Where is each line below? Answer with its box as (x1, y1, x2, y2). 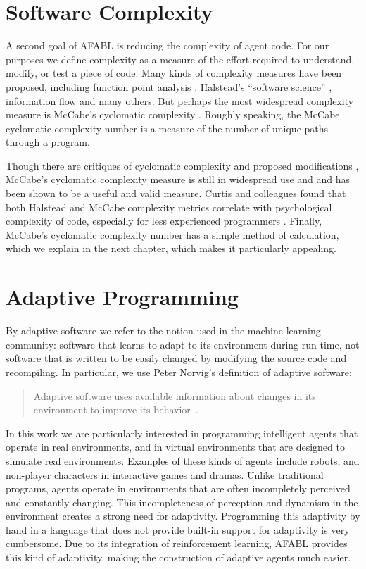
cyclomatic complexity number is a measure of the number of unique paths (6, 120, 329, 135)
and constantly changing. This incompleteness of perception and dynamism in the (6, 494, 358, 509)
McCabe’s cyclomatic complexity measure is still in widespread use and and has (6, 172, 351, 187)
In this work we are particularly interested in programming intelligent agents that (6, 425, 358, 440)
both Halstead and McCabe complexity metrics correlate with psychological (6, 199, 332, 214)
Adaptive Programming (6, 282, 239, 311)
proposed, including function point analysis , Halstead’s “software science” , (6, 79, 332, 94)
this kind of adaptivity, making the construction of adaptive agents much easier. (6, 550, 351, 565)
